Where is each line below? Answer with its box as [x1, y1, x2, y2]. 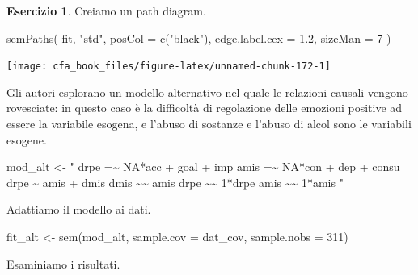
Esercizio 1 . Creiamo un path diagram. [6, 2, 206, 19]
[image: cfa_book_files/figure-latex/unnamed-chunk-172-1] [6, 60, 331, 73]
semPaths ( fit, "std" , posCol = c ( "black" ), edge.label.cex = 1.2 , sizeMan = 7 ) [6, 29, 391, 46]
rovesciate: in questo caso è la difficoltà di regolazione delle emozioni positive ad [6, 99, 403, 116]
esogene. [6, 131, 47, 148]
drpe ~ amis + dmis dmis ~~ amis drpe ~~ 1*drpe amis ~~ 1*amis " [6, 173, 344, 190]
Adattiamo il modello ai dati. [6, 201, 151, 218]
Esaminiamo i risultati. [6, 255, 120, 272]
